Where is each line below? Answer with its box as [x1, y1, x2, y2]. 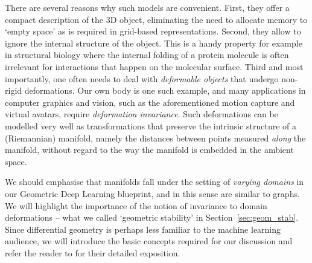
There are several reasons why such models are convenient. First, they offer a [5, 1, 290, 13]
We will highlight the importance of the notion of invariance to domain [5, 199, 267, 212]
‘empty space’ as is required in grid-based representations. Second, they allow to [5, 25, 301, 37]
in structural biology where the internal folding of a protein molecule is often [5, 48, 289, 61]
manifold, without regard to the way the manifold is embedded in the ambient [5, 143, 294, 156]
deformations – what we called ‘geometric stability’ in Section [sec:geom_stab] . [5, 211, 299, 224]
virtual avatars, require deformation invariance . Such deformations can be [5, 108, 278, 120]
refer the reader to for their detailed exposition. [5, 246, 180, 259]
